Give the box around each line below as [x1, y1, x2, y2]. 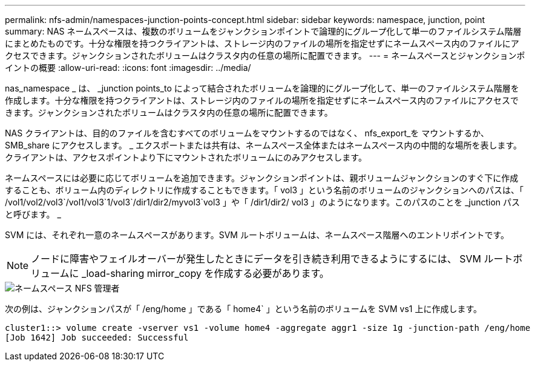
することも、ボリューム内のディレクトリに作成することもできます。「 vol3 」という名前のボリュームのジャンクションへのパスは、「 [5, 185, 524, 195]
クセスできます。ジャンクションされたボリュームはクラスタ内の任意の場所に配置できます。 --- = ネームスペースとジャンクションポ [5, 50, 525, 61]
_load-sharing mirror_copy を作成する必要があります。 [82, 267, 329, 279]
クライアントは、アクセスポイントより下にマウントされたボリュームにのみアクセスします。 [5, 152, 367, 162]
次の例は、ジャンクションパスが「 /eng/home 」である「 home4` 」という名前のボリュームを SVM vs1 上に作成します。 [5, 304, 482, 314]
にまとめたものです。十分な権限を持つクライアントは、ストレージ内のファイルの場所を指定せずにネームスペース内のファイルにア [5, 38, 519, 48]
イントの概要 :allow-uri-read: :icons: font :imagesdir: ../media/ [5, 62, 251, 73]
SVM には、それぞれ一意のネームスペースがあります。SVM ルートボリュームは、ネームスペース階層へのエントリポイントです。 [5, 230, 510, 240]
